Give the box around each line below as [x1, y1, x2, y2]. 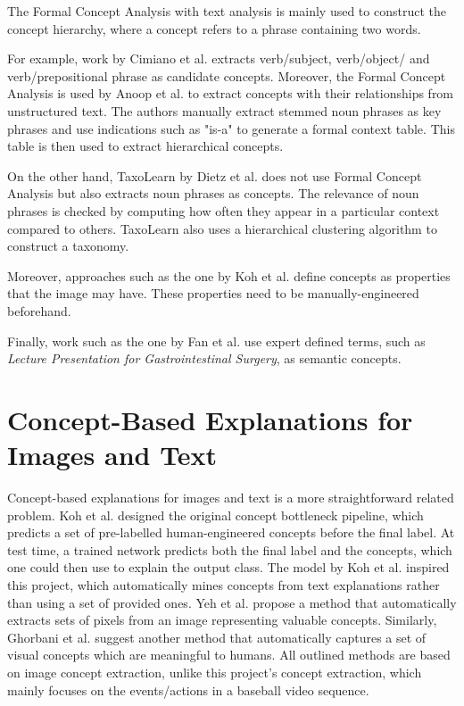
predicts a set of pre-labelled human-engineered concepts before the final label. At [7, 523, 455, 542]
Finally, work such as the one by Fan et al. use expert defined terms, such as [7, 331, 426, 350]
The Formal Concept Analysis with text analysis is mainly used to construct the [7, 2, 446, 20]
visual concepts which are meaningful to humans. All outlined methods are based [7, 645, 451, 664]
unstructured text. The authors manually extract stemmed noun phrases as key [7, 101, 442, 120]
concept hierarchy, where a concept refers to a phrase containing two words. [7, 19, 421, 37]
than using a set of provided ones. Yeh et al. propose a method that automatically [7, 593, 457, 611]
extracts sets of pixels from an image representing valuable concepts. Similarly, [7, 610, 437, 629]
